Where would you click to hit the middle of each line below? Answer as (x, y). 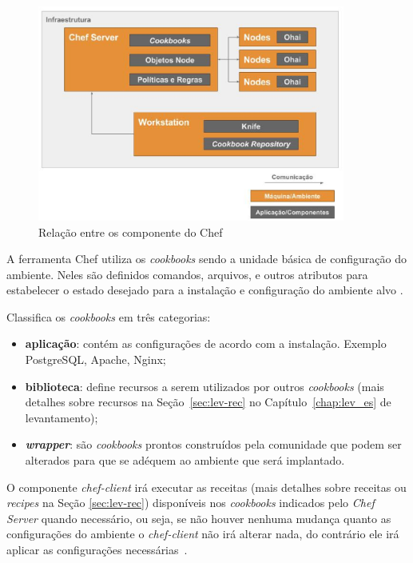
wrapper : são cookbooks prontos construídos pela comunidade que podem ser (213, 444)
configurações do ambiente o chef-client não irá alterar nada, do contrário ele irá (203, 534)
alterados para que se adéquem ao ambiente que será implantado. (185, 460)
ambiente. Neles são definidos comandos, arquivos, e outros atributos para (187, 274)
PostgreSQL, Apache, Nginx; (95, 359)
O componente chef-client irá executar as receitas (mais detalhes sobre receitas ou (206, 487)
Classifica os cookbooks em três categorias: (109, 316)
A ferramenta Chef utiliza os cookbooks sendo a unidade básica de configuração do (206, 259)
